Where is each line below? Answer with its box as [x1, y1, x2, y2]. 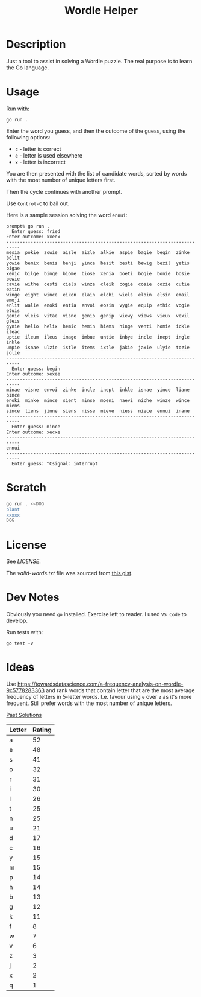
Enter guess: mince [11, 424, 61, 430]
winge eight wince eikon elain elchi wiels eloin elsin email [6, 291, 190, 298]
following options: [6, 133, 51, 141]
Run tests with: [6, 629, 43, 636]
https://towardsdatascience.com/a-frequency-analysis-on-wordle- [17, 680, 184, 688]
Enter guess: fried [11, 228, 61, 234]
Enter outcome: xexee [6, 371, 61, 377]
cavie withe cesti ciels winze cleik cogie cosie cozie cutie [6, 281, 190, 287]
